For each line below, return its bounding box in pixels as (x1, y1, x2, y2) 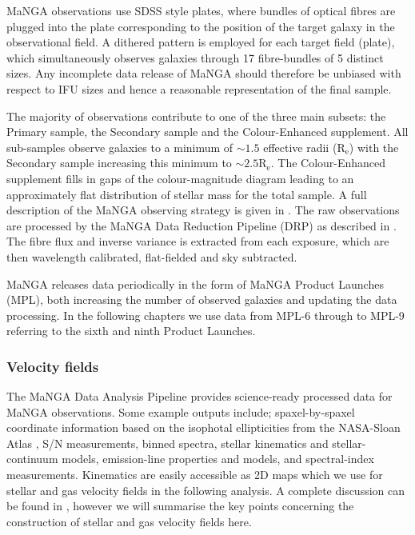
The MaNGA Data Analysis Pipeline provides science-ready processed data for (6, 388, 393, 405)
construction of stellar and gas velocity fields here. (6, 513, 252, 529)
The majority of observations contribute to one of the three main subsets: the (6, 107, 386, 124)
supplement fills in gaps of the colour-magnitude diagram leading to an (6, 170, 354, 186)
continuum (6, 450, 58, 467)
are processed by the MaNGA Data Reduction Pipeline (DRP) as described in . (6, 217, 397, 234)
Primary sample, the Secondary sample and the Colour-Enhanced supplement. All (6, 123, 409, 140)
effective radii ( (263, 138, 337, 155)
